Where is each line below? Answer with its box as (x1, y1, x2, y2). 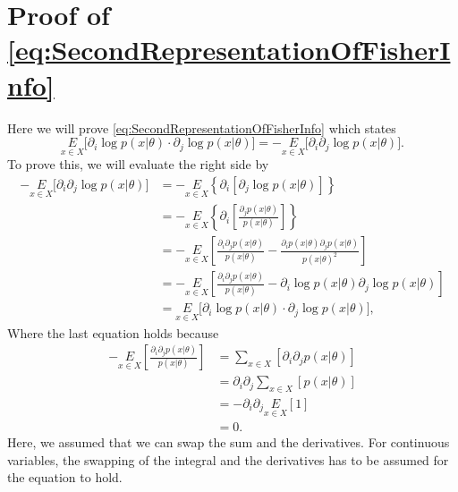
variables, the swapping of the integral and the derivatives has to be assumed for (7, 450, 449, 469)
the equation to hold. (7, 468, 123, 487)
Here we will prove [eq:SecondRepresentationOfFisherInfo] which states (7, 118, 396, 137)
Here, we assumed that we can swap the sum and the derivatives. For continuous (7, 433, 450, 452)
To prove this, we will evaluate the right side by (7, 155, 269, 174)
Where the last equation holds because (7, 323, 219, 342)
